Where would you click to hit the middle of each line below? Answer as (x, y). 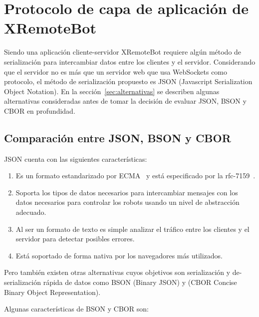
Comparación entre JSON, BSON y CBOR (118, 137)
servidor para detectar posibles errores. (75, 239)
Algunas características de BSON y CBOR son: (76, 309)
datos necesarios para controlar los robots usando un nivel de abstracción (128, 202)
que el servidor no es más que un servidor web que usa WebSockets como (116, 71)
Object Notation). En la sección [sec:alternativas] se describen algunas (112, 91)
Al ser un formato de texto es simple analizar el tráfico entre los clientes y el (132, 229)
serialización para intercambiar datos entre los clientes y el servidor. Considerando (130, 61)
